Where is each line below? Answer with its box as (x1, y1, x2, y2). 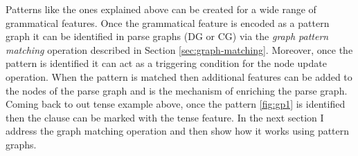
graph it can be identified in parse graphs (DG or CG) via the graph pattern (6, 29, 329, 43)
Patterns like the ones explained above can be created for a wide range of (6, 2, 316, 16)
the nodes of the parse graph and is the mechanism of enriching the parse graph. (6, 83, 348, 97)
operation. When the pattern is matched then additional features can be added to (6, 69, 352, 84)
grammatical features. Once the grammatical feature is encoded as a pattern (6, 15, 330, 30)
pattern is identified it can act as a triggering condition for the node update (6, 56, 327, 70)
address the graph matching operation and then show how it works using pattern (6, 124, 350, 138)
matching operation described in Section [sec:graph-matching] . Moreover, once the (6, 42, 353, 57)
